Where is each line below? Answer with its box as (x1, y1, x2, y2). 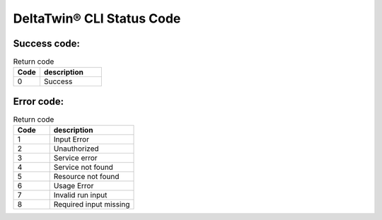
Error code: (13, 95, 64, 108)
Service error (53, 153, 98, 163)
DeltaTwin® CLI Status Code (13, 11, 181, 26)
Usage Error (53, 181, 94, 191)
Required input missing (53, 199, 130, 209)
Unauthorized (53, 144, 99, 154)
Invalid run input (53, 190, 108, 200)
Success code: (13, 37, 81, 50)
